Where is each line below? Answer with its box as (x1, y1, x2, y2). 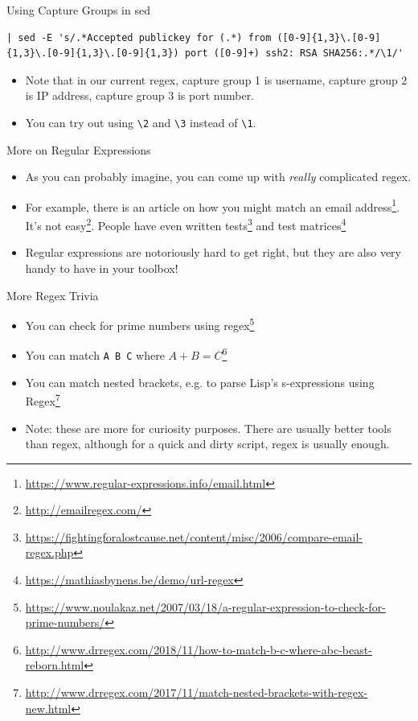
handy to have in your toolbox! (25, 259, 178, 276)
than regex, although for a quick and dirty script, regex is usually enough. (25, 435, 390, 452)
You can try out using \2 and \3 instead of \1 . (25, 113, 256, 130)
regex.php (25, 544, 74, 561)
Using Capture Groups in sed (6, 2, 150, 18)
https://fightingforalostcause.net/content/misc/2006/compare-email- (25, 528, 363, 545)
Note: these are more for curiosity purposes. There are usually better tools (25, 419, 391, 436)
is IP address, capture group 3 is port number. (25, 87, 255, 104)
